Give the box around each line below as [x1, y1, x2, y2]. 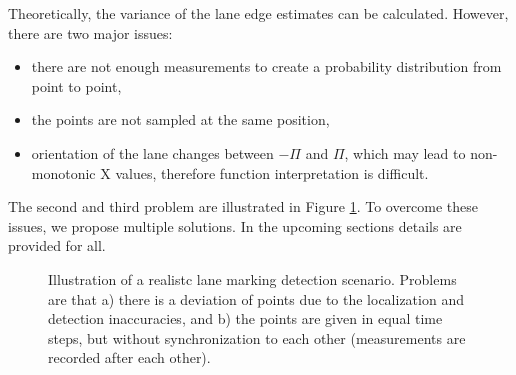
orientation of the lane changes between [31, 142, 274, 163]
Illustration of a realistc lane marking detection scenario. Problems [48, 268, 457, 289]
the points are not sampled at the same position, [31, 109, 330, 130]
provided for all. [8, 235, 106, 256]
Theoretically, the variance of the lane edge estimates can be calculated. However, [8, 3, 509, 23]
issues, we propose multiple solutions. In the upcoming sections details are [8, 215, 462, 236]
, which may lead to [344, 142, 466, 163]
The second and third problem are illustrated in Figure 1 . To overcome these [8, 196, 479, 217]
